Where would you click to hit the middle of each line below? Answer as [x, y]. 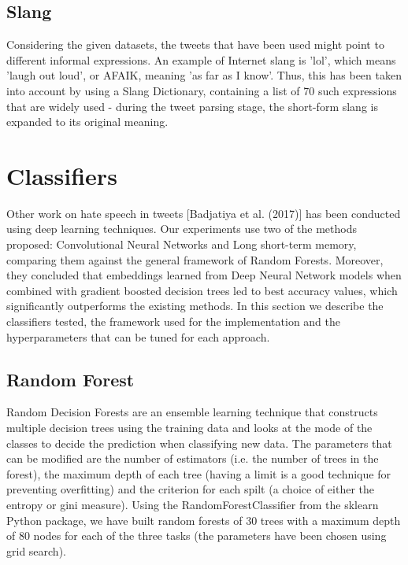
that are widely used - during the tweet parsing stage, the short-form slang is [192, 106]
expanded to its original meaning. [87, 122]
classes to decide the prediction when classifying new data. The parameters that [199, 443]
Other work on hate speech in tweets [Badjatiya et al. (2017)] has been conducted [204, 213]
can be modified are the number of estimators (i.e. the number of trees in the [193, 458]
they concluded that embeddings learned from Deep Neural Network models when [204, 275]
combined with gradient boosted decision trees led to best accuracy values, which [202, 290]
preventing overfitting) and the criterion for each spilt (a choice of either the [190, 489]
